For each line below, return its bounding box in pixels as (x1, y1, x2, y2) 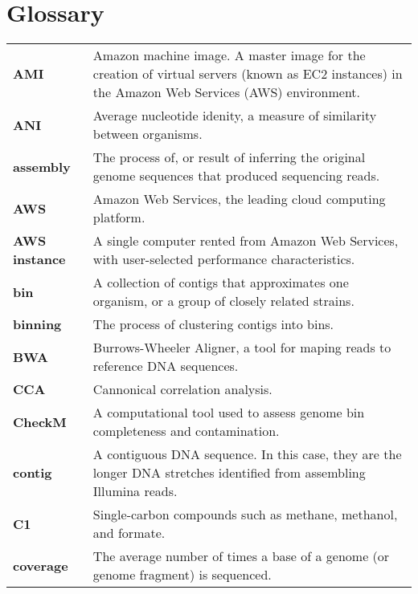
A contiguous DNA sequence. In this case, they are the (92, 445, 402, 464)
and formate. (92, 523, 166, 543)
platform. (92, 208, 145, 227)
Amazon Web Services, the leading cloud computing (92, 189, 386, 209)
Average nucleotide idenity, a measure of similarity (92, 106, 377, 125)
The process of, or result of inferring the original (92, 148, 366, 167)
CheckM (13, 412, 67, 431)
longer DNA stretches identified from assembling (92, 463, 366, 482)
